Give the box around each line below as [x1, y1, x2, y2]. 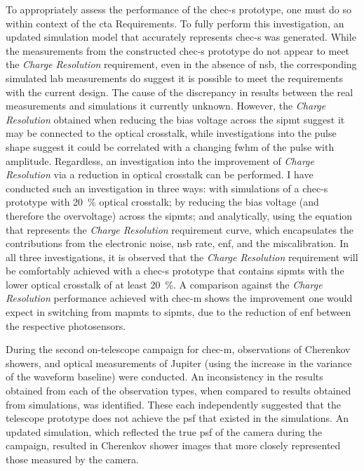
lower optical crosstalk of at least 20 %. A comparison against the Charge [6, 277, 323, 291]
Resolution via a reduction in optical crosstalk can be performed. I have [6, 167, 314, 182]
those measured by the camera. [6, 452, 139, 466]
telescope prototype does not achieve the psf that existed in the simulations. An [6, 411, 349, 425]
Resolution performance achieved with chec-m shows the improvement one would [6, 291, 353, 305]
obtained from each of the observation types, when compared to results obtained [6, 383, 351, 398]
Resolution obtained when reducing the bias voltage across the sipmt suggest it [6, 112, 345, 126]
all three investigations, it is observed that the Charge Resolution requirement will [6, 249, 358, 264]
